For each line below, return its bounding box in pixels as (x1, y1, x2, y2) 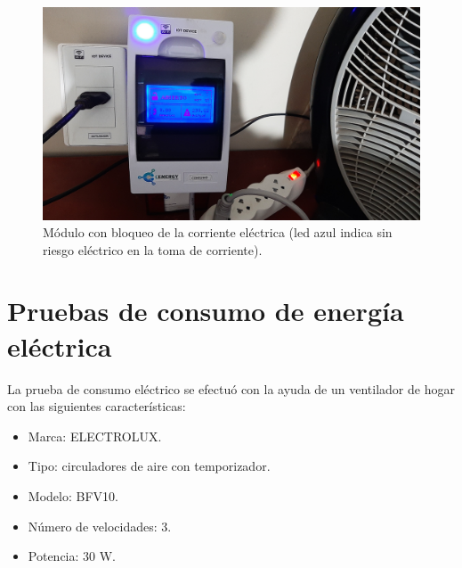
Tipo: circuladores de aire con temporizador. (28, 457, 271, 475)
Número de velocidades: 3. (28, 516, 172, 535)
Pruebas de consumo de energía (7, 292, 404, 329)
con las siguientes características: (7, 397, 186, 416)
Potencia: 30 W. (28, 547, 116, 565)
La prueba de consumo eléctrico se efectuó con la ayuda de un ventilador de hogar (7, 379, 455, 398)
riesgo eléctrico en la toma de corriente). (43, 240, 263, 259)
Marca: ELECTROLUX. (28, 426, 162, 445)
